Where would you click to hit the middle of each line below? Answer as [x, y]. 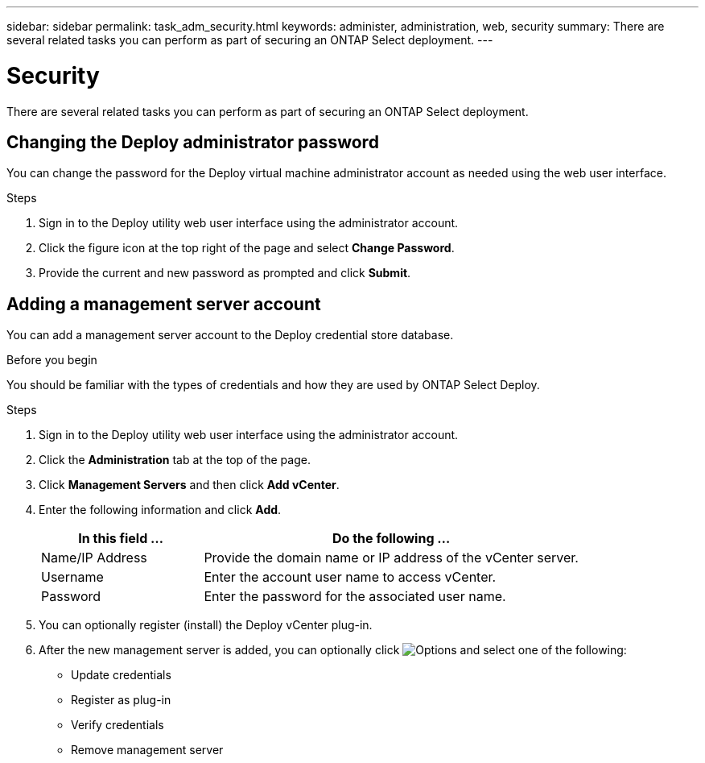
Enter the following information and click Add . [160, 510]
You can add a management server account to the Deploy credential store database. [230, 335]
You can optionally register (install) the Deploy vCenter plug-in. [206, 625]
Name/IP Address [94, 558]
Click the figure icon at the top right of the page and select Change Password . [247, 248]
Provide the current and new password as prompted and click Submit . [225, 273]
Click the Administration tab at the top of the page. [175, 460]
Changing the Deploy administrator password [193, 142]
